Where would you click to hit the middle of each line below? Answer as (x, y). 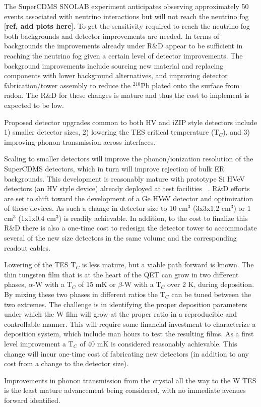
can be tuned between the (211, 294)
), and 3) (236, 132)
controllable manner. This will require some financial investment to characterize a (130, 324)
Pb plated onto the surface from (190, 85)
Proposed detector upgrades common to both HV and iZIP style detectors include (131, 122)
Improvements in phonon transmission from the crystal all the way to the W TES (130, 380)
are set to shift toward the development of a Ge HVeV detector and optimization (129, 198)
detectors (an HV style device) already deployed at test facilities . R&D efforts (127, 188)
